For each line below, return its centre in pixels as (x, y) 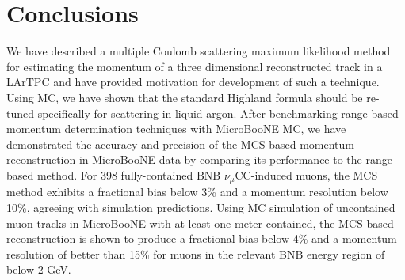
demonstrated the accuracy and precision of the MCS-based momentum (180, 144)
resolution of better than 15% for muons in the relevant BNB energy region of (196, 254)
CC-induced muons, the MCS (306, 174)
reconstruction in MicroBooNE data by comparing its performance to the (184, 159)
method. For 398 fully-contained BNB (129, 174)
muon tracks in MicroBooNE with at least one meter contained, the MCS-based (200, 223)
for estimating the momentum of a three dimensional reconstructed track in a (195, 66)
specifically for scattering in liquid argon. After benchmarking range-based (218, 113)
